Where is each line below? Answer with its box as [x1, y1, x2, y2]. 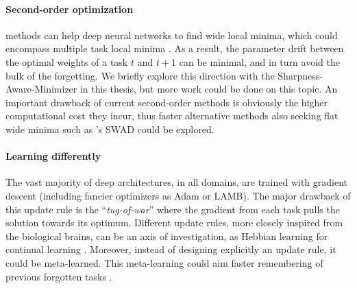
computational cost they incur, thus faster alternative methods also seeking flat [5, 108, 338, 123]
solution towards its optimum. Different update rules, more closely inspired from [5, 215, 343, 230]
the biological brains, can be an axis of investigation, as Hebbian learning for [5, 228, 328, 243]
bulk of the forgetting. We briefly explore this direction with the [5, 68, 275, 82]
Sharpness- [278, 68, 323, 82]
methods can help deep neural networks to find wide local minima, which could [5, 27, 338, 42]
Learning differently [5, 149, 101, 163]
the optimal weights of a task [5, 54, 128, 69]
